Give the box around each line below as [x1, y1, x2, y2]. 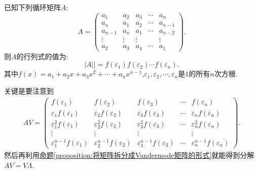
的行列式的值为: [16, 51, 68, 61]
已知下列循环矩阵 [4, 2, 61, 12]
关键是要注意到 [4, 85, 54, 96]
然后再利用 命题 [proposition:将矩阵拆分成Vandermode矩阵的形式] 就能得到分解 [4, 150, 254, 160]
